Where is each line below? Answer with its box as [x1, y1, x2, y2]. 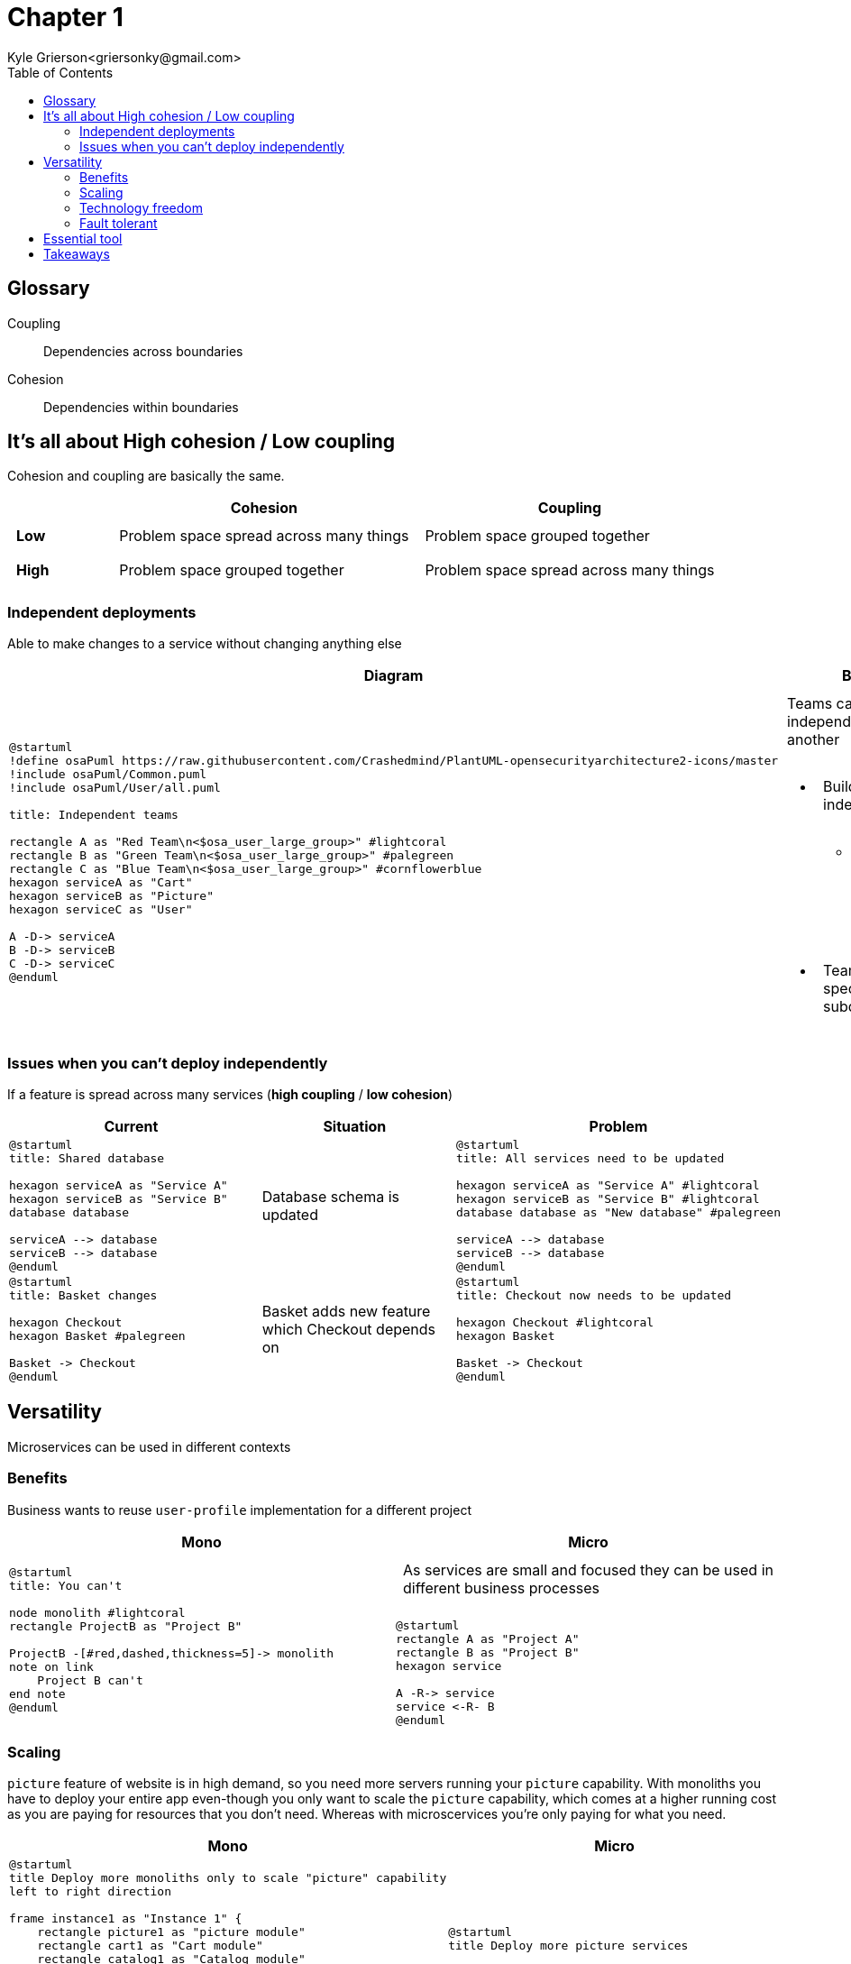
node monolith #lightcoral [9, 1606, 186, 1620]
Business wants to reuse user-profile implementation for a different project [7, 1501, 471, 1518]
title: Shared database [9, 1151, 165, 1165]
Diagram [363, 666, 424, 685]
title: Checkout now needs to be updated [455, 1288, 732, 1302]
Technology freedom [79, 199, 203, 216]
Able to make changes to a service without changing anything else [7, 636, 402, 652]
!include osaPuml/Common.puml [9, 767, 207, 782]
